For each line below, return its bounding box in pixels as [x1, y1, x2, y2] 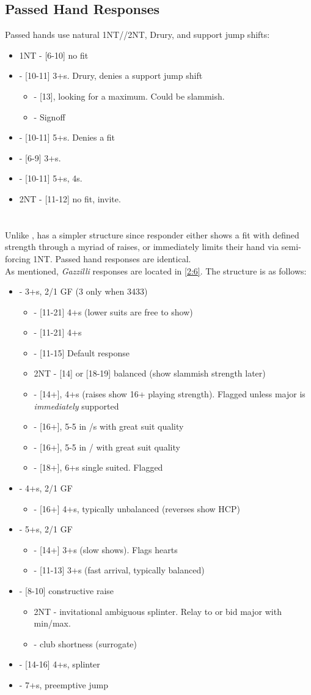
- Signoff [34, 110, 65, 123]
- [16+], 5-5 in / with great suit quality [34, 440, 180, 453]
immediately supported [34, 399, 119, 412]
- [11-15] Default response [34, 346, 130, 359]
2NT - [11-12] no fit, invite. [19, 192, 121, 205]
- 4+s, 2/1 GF [19, 482, 73, 495]
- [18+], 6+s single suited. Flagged [34, 461, 163, 474]
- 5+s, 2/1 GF [19, 523, 73, 535]
